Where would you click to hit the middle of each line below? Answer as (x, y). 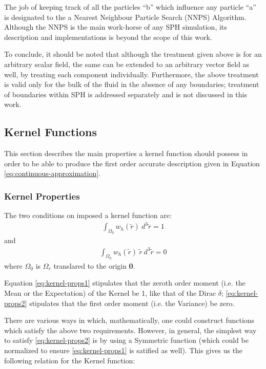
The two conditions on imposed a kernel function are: (88, 215)
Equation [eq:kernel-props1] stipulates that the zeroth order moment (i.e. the (125, 283)
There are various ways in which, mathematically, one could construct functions (129, 320)
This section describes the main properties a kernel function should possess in (126, 153)
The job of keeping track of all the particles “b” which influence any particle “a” (130, 7)
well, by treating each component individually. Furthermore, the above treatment (131, 74)
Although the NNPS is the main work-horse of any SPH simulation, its (116, 27)
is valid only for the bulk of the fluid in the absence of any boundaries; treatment (132, 84)
